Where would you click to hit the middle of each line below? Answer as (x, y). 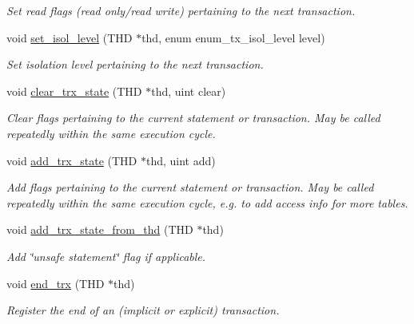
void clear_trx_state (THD (74, 91)
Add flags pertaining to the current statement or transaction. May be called (190, 187)
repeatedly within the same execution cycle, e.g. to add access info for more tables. (207, 202)
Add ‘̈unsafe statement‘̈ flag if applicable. (106, 256)
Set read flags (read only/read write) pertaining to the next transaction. (181, 10)
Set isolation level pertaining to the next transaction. (135, 64)
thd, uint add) (181, 160)
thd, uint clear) (189, 91)
